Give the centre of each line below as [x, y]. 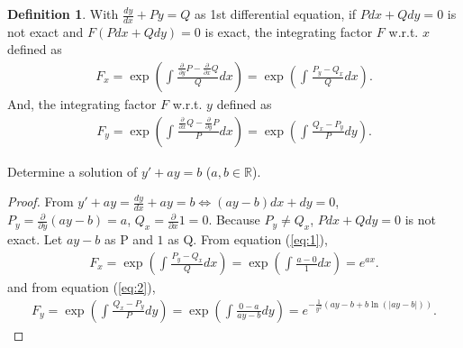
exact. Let [35, 239]
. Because [234, 220]
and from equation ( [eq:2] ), [82, 287]
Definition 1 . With [63, 14]
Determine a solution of [73, 171]
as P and [128, 239]
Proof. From [41, 201]
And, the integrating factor [82, 104]
